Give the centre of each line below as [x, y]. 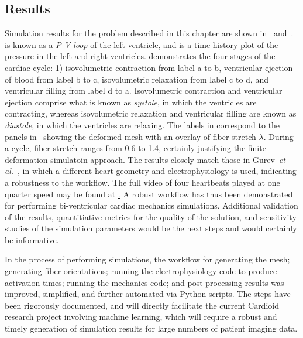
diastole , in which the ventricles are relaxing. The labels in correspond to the [142, 124]
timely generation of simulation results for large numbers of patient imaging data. [151, 328]
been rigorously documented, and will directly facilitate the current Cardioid [142, 305]
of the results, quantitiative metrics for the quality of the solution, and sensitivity [151, 216]
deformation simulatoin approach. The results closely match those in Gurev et [145, 159]
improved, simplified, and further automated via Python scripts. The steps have [148, 294]
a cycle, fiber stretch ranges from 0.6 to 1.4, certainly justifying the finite [135, 148]
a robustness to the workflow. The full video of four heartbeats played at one [142, 182]
